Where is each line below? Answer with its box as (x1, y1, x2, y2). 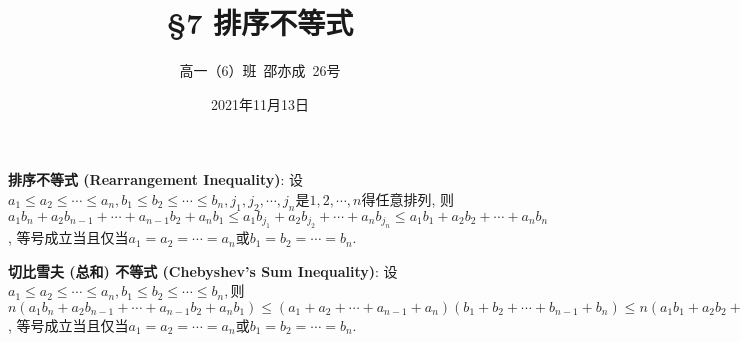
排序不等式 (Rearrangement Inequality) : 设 (8, 169, 304, 190)
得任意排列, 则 (361, 188, 455, 209)
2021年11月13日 (211, 93, 309, 114)
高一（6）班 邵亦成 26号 (179, 60, 341, 81)
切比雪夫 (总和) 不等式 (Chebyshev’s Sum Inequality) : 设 (8, 260, 398, 281)
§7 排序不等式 (166, 2, 354, 43)
